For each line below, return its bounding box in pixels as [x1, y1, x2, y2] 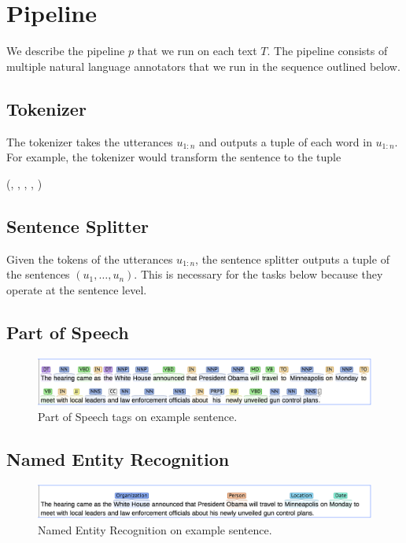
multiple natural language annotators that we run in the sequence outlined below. [6, 57, 400, 74]
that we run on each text [137, 42, 257, 59]
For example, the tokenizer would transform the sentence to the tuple [6, 149, 341, 165]
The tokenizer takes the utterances [6, 133, 173, 150]
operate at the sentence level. [6, 281, 147, 297]
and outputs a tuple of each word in [199, 133, 372, 150]
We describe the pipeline [6, 42, 125, 59]
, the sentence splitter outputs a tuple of [195, 250, 389, 267]
